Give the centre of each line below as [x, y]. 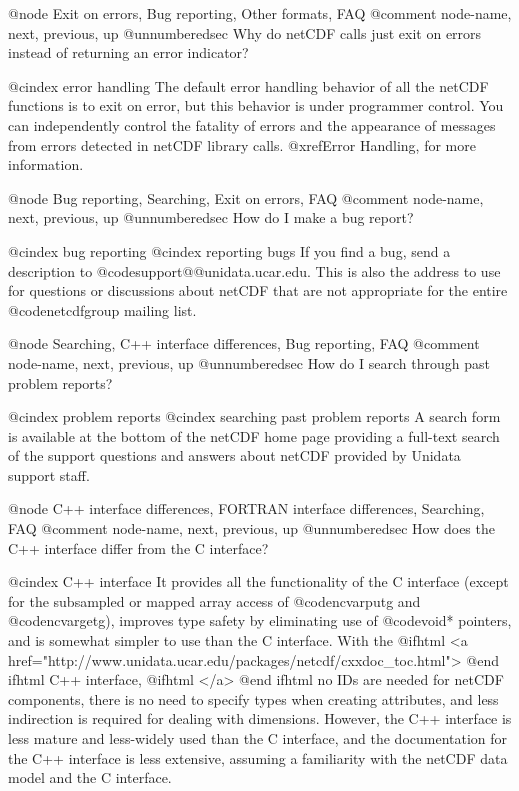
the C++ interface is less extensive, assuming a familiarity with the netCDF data [258, 757]
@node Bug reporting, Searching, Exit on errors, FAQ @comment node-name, [246, 197]
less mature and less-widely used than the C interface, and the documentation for [258, 738]
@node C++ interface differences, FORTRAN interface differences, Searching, [246, 508]
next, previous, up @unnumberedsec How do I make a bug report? [211, 217]
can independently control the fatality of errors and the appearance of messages [252, 124]
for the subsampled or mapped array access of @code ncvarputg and [214, 600]
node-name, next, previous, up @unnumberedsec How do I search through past [249, 362]
